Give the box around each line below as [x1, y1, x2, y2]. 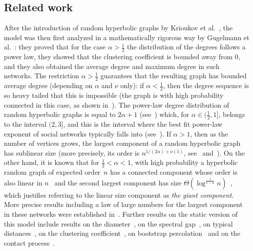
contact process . [4, 237, 55, 248]
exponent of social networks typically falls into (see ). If [4, 128, 171, 138]
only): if [120, 80, 144, 91]
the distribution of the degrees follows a [127, 42, 246, 52]
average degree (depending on [4, 80, 93, 91]
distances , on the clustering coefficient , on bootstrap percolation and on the [4, 228, 240, 238]
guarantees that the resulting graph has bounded [100, 70, 247, 81]
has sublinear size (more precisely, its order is [4, 147, 140, 158]
